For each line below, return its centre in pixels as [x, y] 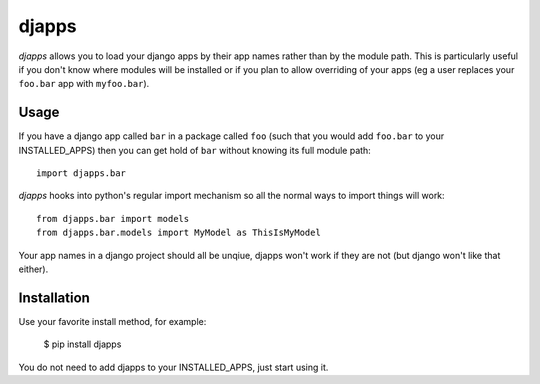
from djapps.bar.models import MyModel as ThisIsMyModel [179, 233]
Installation [54, 297]
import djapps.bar [81, 173]
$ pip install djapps [82, 344]
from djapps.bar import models [113, 218]
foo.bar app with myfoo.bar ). [84, 84]
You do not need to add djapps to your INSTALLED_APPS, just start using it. [173, 367]
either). [33, 269]
